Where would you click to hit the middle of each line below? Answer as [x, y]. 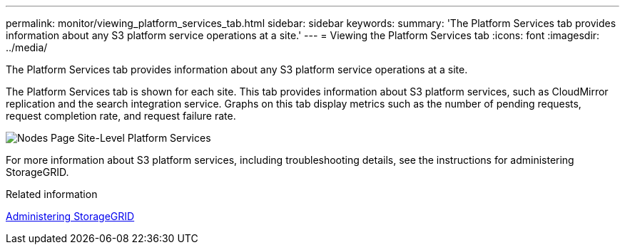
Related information [52, 194]
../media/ [27, 47]
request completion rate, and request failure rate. [121, 116]
